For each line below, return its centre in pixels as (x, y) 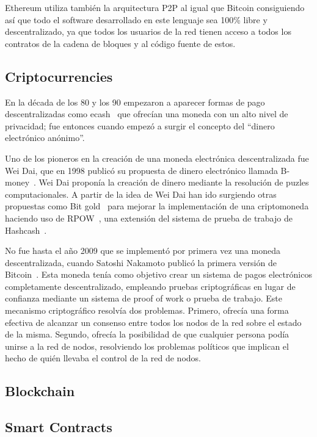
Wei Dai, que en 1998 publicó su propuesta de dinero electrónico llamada (141, 170)
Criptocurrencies (59, 76)
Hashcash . (26, 230)
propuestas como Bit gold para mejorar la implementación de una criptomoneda (157, 206)
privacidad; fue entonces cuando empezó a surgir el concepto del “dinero (140, 125)
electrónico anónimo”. (45, 138)
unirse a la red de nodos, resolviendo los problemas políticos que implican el (147, 346)
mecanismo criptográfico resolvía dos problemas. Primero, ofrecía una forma (147, 310)
